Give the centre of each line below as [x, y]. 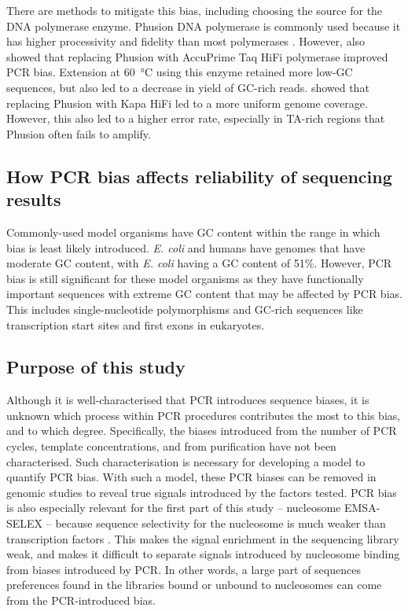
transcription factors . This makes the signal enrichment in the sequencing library [203, 538]
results [34, 199]
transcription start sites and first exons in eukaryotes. [136, 324]
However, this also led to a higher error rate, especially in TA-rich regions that [196, 118]
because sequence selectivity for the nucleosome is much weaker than [221, 523]
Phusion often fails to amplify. [79, 133]
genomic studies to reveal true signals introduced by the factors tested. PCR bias [202, 492]
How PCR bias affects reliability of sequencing [199, 176]
